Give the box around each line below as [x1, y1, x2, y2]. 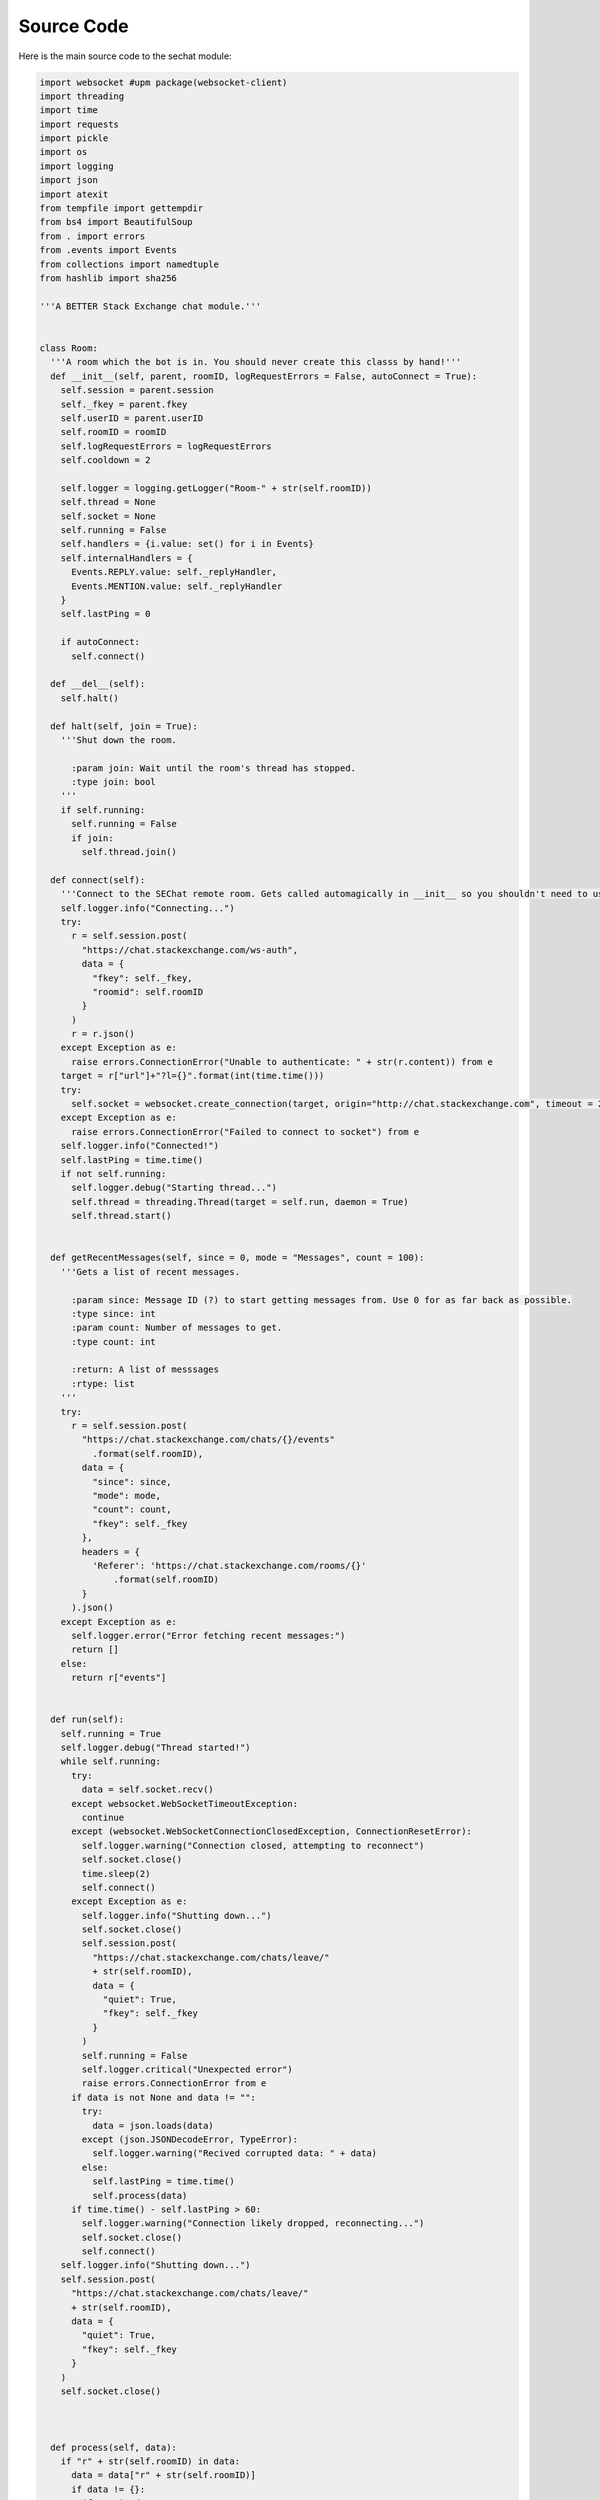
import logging [39, 160, 114, 172]
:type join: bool [71, 776, 157, 788]
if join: [71, 832, 114, 844]
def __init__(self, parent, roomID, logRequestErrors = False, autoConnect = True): [50, 370, 478, 382]
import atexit [39, 188, 109, 200]
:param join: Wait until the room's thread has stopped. [71, 762, 357, 774]
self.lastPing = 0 [60, 608, 151, 620]
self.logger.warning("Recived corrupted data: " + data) [91, 2148, 378, 2159]
